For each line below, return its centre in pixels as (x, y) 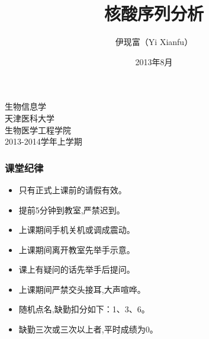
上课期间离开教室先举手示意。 (77, 249)
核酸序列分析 (154, 13)
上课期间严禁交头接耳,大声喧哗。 (82, 289)
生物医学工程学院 (38, 129)
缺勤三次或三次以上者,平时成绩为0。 (88, 329)
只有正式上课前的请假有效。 (73, 189)
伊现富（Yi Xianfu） (154, 42)
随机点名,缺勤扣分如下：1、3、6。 (84, 309)
